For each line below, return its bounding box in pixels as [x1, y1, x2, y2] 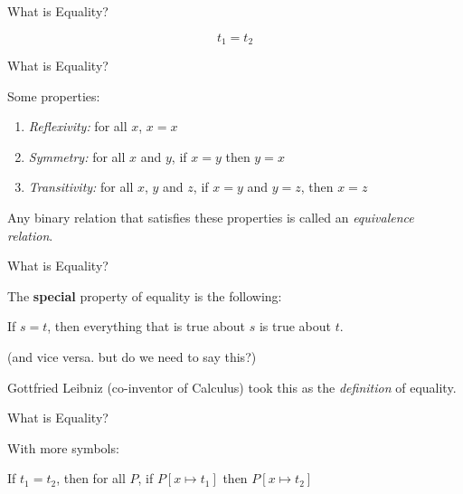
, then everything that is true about [47, 317, 246, 336]
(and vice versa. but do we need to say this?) [7, 347, 257, 366]
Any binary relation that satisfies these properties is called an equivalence [7, 208, 414, 227]
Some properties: [7, 86, 100, 105]
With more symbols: [7, 438, 119, 457]
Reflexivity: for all [28, 117, 128, 136]
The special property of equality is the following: [7, 286, 282, 305]
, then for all [56, 469, 126, 488]
